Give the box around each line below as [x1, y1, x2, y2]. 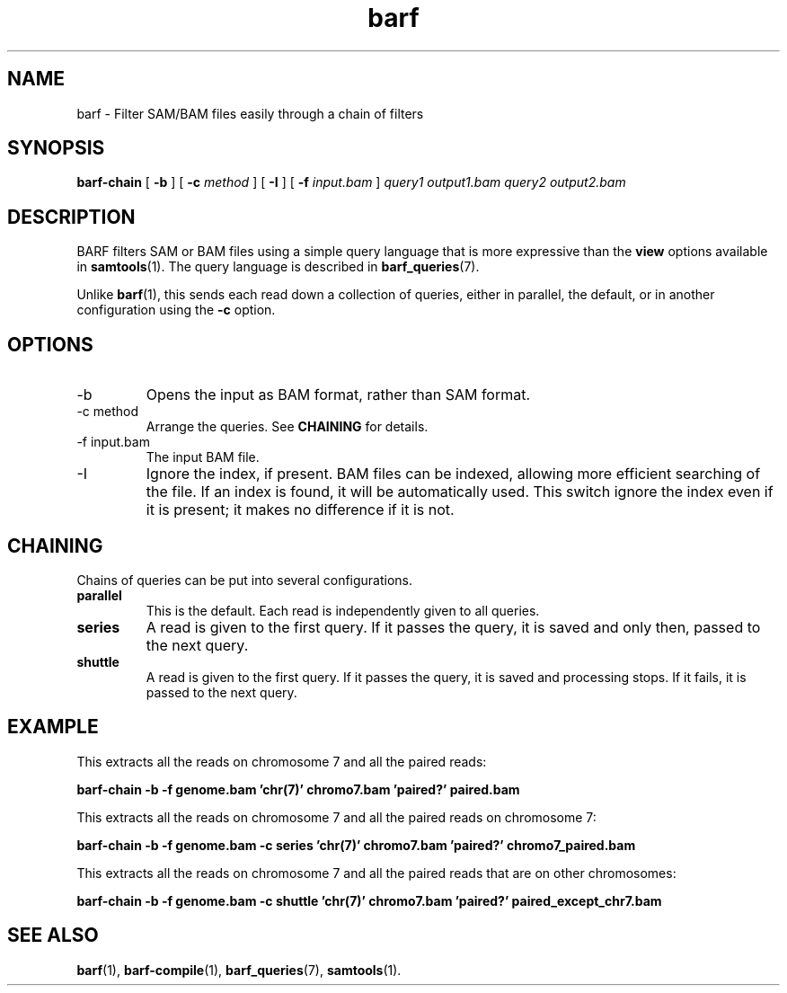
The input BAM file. [146, 449, 260, 465]
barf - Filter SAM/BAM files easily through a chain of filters [76, 105, 424, 121]
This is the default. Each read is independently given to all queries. [146, 602, 540, 618]
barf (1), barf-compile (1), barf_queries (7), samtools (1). [76, 962, 402, 978]
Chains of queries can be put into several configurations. [76, 572, 413, 588]
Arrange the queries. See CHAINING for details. [146, 419, 429, 435]
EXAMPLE [7, 715, 99, 739]
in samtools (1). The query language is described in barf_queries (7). [76, 259, 480, 275]
